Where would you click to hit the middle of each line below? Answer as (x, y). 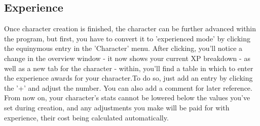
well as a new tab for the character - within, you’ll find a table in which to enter (129, 68)
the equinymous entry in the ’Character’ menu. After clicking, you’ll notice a (123, 48)
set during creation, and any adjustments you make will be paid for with (117, 107)
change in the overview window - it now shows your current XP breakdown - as (127, 58)
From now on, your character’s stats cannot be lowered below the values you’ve (127, 98)
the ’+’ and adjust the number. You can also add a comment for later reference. (128, 87)
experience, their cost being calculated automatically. (86, 117)
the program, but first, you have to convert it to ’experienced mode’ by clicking (127, 38)
